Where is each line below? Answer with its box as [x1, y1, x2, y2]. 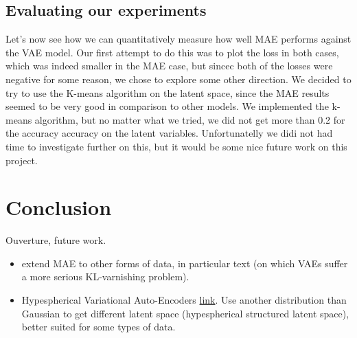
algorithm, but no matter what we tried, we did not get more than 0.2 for [34, 112, 345, 126]
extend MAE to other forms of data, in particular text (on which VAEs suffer [21, 256, 348, 270]
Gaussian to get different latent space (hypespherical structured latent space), [21, 306, 349, 320]
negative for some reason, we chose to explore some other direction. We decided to [5, 71, 352, 86]
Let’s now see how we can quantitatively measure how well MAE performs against [5, 32, 352, 46]
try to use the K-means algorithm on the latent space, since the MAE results [5, 85, 330, 100]
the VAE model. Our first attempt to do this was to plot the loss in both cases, [5, 45, 339, 59]
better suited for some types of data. [21, 319, 176, 334]
